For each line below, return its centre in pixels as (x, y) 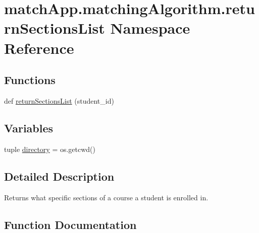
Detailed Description (59, 176)
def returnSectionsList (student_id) (59, 100)
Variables (29, 128)
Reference (39, 48)
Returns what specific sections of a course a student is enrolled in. (106, 197)
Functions (30, 80)
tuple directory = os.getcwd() (50, 149)
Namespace (150, 28)
